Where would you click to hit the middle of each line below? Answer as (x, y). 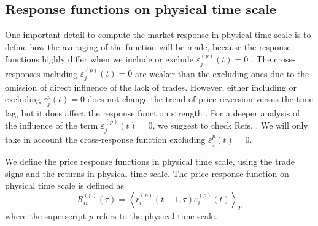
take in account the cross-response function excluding (105, 139)
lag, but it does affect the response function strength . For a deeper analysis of (153, 112)
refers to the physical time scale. (157, 215)
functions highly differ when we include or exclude (99, 59)
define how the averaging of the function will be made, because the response (148, 46)
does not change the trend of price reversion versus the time (200, 99)
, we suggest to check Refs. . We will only (230, 125)
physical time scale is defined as (64, 185)
